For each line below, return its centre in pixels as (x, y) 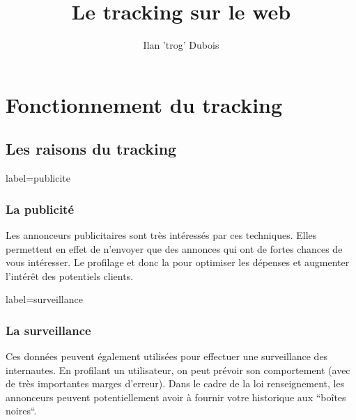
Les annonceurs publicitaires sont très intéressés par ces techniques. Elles (161, 234)
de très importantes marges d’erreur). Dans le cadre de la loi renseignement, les (175, 383)
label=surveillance (44, 299)
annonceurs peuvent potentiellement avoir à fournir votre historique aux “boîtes (176, 397)
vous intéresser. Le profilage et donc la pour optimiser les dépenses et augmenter (178, 262)
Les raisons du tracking (91, 149)
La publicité (40, 209)
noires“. (21, 411)
